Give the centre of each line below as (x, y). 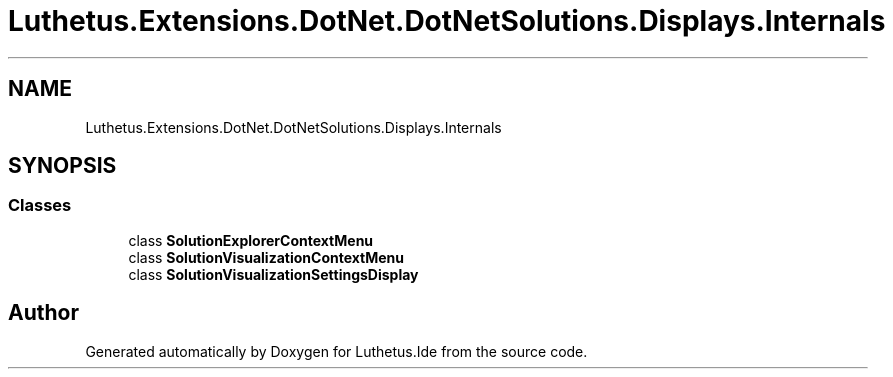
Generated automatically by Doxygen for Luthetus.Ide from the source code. (336, 351)
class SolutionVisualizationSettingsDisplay (273, 274)
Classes (40, 205)
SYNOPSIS (62, 166)
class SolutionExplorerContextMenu (251, 240)
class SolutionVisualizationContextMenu (266, 257)
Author (43, 313)
